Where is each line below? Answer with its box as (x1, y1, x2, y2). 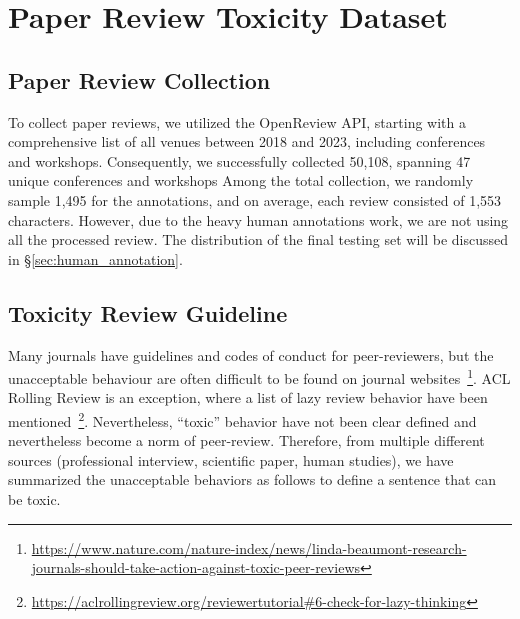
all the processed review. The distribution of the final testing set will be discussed (8, 229, 509, 250)
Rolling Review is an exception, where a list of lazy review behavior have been (8, 387, 488, 408)
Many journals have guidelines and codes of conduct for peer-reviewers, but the (8, 344, 494, 365)
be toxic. (8, 489, 61, 509)
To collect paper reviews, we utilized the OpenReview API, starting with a (8, 111, 466, 132)
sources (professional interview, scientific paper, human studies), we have (8, 449, 454, 470)
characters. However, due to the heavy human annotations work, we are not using (8, 209, 509, 230)
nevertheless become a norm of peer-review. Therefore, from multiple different (8, 430, 485, 451)
